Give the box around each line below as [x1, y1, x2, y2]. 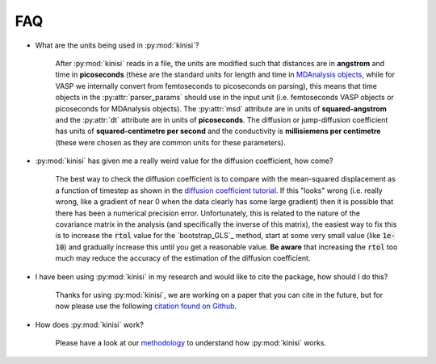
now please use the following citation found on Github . [55, 301, 237, 311]
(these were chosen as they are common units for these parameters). [55, 137, 286, 147]
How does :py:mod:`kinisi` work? [35, 320, 145, 329]
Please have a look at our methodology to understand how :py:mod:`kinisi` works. [55, 338, 327, 348]
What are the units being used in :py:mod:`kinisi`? [35, 40, 199, 50]
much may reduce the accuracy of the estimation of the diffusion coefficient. [55, 253, 311, 263]
